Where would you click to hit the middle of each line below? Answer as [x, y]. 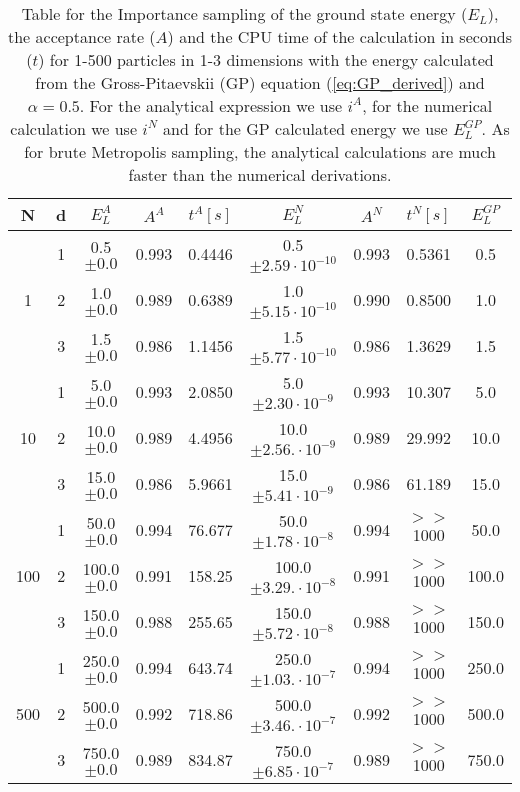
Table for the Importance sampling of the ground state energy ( [244, 13]
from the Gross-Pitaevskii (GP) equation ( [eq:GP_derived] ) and [260, 82]
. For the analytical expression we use [211, 105]
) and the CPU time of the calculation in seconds [339, 36]
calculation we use [74, 128]
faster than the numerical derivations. [260, 174]
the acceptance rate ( [82, 36]
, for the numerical [427, 105]
